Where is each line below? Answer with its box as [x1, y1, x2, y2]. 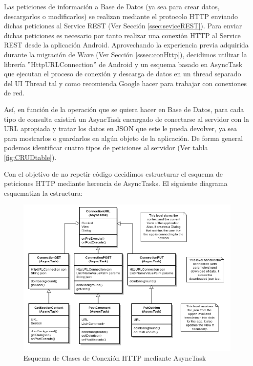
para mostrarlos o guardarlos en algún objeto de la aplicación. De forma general [4, 133, 243, 143]
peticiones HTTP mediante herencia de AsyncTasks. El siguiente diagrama [4, 178, 228, 188]
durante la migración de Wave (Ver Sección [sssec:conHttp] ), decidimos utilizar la [4, 49, 247, 59]
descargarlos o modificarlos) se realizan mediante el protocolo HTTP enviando [4, 11, 238, 21]
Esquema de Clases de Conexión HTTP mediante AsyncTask [23, 353, 206, 363]
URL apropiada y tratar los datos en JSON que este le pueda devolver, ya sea [4, 123, 237, 134]
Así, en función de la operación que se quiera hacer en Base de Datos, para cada [4, 104, 244, 114]
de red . [4, 88, 25, 98]
